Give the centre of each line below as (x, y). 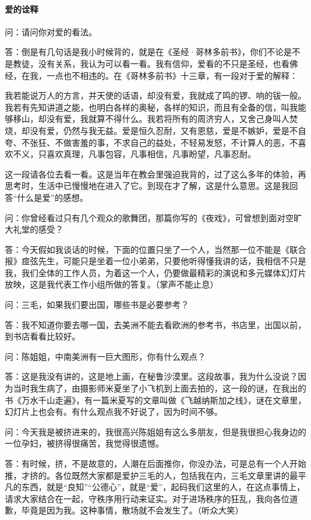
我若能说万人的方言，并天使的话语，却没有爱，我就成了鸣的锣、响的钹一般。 (155, 95)
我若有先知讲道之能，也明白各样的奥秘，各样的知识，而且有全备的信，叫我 (151, 107)
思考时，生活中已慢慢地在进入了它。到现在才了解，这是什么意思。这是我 (147, 186)
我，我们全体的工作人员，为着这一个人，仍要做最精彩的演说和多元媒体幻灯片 (155, 272)
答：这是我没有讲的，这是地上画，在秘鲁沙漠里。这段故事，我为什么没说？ (151, 376)
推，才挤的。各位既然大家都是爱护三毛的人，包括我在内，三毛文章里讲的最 (151, 475)
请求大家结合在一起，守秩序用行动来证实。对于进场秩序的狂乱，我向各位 (147, 498)
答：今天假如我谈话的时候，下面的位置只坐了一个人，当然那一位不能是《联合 (155, 249)
